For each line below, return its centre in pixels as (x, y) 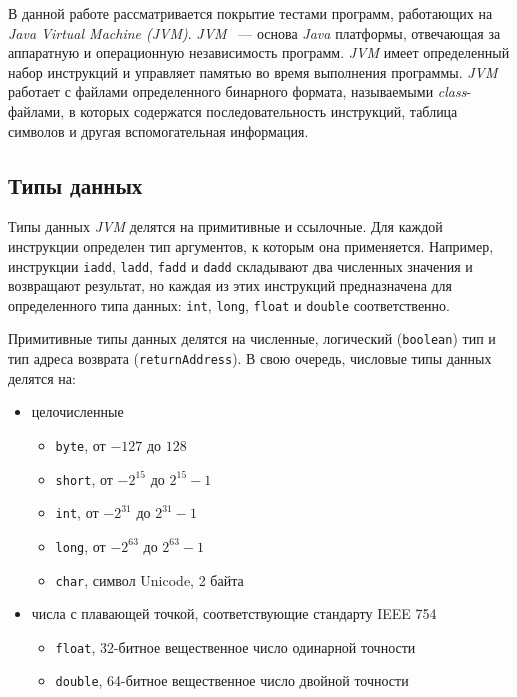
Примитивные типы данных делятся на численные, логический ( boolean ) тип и (252, 338)
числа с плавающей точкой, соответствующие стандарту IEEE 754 (234, 613)
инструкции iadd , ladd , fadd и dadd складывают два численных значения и (240, 265)
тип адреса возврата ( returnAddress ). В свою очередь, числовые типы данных (250, 358)
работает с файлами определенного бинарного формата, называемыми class (237, 91)
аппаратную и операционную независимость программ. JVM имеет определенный (259, 52)
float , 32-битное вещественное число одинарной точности (235, 646)
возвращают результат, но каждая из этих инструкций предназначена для (230, 285)
